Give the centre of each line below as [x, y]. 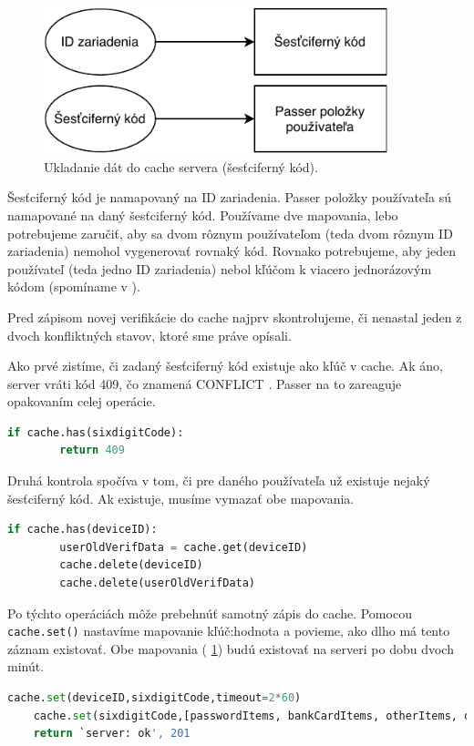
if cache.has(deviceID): [82, 530]
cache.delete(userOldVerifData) [158, 583]
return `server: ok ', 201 [112, 734]
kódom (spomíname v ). [74, 286]
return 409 [92, 450]
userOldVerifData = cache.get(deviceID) [184, 547]
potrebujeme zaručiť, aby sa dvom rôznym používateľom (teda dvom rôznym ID [230, 233]
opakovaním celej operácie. [82, 401]
